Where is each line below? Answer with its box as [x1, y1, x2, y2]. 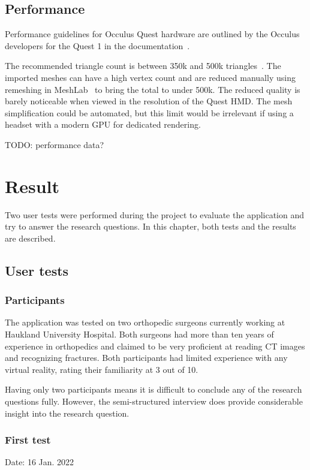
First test [5, 432, 51, 447]
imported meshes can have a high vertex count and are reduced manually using [5, 71, 296, 83]
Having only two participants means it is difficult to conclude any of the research [5, 383, 302, 396]
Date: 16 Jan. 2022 [5, 456, 74, 468]
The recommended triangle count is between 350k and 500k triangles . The [5, 59, 281, 72]
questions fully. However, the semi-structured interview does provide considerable [5, 395, 303, 408]
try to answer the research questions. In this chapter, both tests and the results [5, 220, 296, 233]
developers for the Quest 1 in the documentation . [5, 39, 190, 52]
